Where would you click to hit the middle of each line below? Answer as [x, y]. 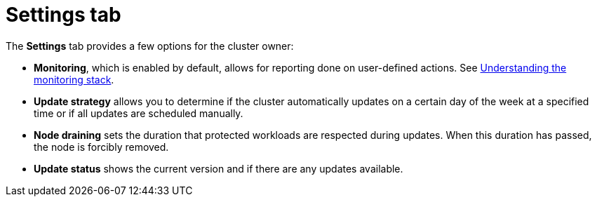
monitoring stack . [74, 79]
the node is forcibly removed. [101, 147]
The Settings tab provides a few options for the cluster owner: [150, 46]
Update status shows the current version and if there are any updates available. [219, 168]
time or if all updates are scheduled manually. [139, 113]
